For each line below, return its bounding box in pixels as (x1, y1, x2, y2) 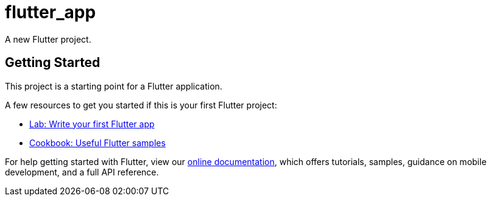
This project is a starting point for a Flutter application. (5, 80, 222, 91)
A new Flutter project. (5, 33, 91, 44)
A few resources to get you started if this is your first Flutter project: (5, 99, 277, 110)
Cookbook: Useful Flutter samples (29, 137, 166, 148)
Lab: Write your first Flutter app (29, 118, 155, 129)
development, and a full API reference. (5, 166, 159, 177)
